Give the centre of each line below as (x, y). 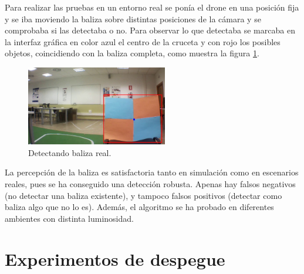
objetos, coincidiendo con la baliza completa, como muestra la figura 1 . (132, 53)
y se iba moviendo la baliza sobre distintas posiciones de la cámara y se (133, 18)
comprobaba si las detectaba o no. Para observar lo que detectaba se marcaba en (150, 30)
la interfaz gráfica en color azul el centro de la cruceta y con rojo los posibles (143, 41)
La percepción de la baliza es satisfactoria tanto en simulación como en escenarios (152, 172)
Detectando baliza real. (70, 152)
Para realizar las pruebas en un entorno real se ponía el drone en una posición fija (152, 7)
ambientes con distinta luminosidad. (69, 218)
